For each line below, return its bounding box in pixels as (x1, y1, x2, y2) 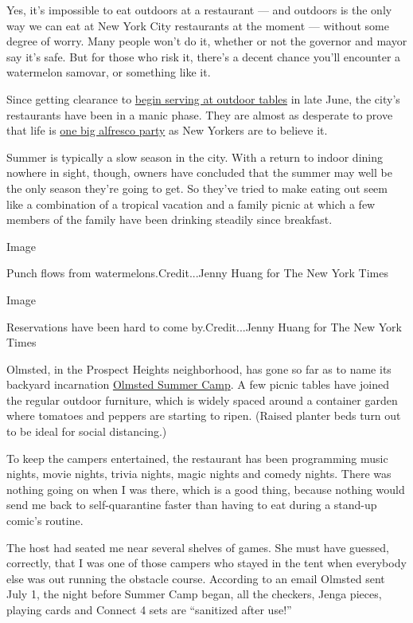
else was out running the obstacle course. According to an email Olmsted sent (6, 570, 385, 586)
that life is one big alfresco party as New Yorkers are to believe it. (6, 122, 328, 139)
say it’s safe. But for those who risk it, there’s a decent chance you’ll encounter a (6, 48, 401, 65)
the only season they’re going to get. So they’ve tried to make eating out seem (6, 179, 388, 196)
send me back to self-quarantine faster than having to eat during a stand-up (6, 496, 377, 513)
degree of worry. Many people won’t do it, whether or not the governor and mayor (6, 33, 407, 49)
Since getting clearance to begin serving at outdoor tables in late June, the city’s (6, 90, 400, 107)
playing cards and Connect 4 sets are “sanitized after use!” (6, 601, 292, 617)
